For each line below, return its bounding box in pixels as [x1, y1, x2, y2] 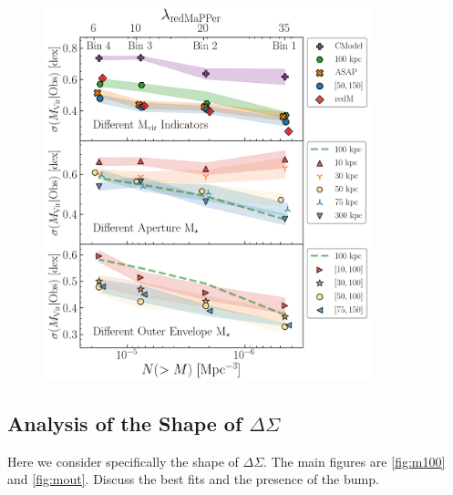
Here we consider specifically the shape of [7, 451, 239, 470]
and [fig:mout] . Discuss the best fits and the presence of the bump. [7, 469, 379, 489]
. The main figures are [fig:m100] [263, 451, 446, 470]
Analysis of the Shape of [7, 408, 242, 437]
